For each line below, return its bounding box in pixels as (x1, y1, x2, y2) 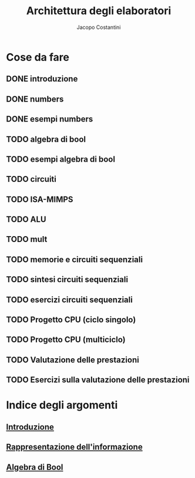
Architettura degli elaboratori (26, 4, 172, 18)
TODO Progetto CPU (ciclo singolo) (6, 315, 136, 325)
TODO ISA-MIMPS (6, 194, 73, 204)
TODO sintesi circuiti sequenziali (6, 274, 128, 284)
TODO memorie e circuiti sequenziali (6, 254, 143, 264)
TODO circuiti (6, 174, 57, 184)
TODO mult (6, 234, 48, 244)
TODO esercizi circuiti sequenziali (6, 294, 133, 305)
